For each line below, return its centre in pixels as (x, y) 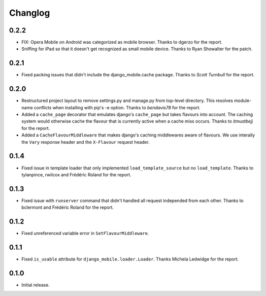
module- (243, 100)
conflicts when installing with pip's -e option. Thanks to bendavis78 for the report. (117, 107)
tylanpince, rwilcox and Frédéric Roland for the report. (76, 174)
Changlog (30, 13)
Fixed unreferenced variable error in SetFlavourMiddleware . (85, 233)
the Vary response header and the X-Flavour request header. (85, 142)
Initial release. (35, 285)
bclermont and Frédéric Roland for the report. (68, 207)
